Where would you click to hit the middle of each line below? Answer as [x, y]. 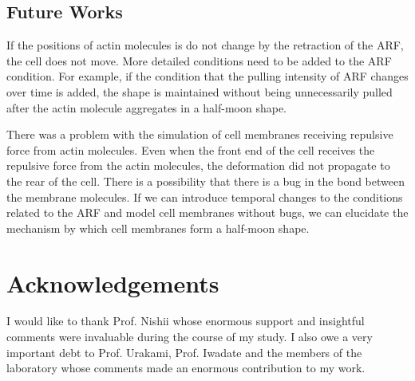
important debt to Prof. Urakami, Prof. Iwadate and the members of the [184, 352]
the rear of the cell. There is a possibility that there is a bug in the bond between [206, 181]
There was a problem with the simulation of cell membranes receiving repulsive [200, 134]
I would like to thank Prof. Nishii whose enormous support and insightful [186, 321]
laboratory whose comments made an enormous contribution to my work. [186, 368]
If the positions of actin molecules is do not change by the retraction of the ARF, [205, 45]
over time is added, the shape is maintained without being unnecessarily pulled [200, 91]
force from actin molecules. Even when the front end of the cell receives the [191, 149]
